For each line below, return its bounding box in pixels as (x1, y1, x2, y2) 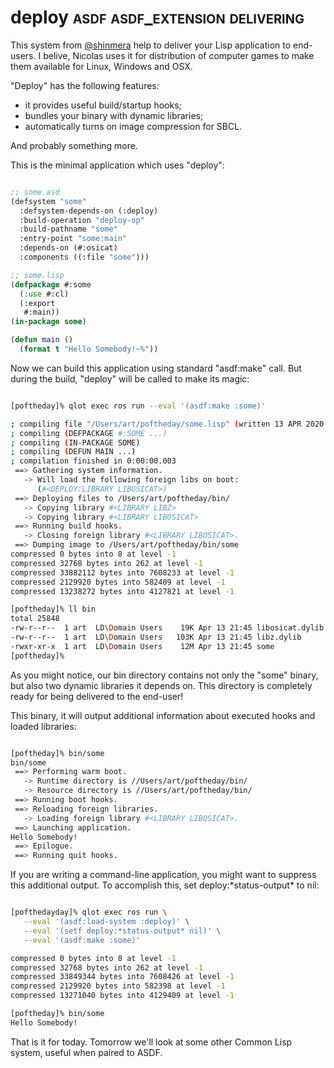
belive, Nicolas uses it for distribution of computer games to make (43, 49, 315, 61)
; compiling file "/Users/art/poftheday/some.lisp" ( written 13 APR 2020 (10, 419, 325, 429)
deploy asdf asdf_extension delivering (10, 6, 305, 29)
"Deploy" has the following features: (10, 79, 160, 91)
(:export (19, 298, 56, 308)
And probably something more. (10, 139, 138, 151)
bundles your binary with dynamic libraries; (24, 109, 204, 121)
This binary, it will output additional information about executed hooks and (10, 709, 316, 721)
